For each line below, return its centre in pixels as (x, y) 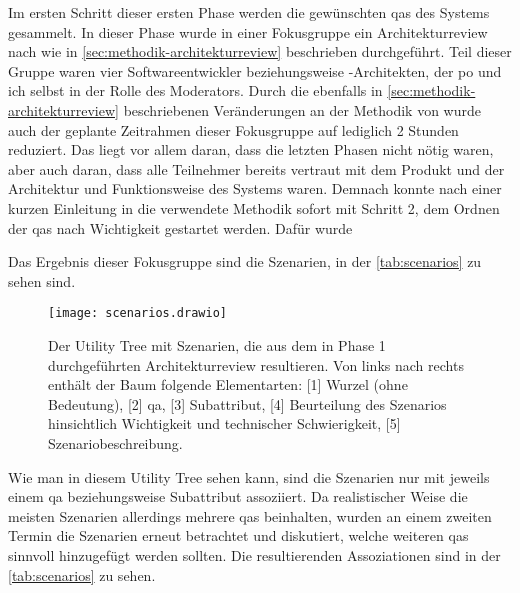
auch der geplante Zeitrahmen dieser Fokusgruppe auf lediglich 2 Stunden (233, 129)
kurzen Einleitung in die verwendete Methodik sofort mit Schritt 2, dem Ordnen (254, 207)
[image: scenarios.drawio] (137, 313)
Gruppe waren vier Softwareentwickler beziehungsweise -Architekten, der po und (255, 70)
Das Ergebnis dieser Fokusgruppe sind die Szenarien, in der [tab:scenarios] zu (245, 261)
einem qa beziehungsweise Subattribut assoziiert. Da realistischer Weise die (238, 496)
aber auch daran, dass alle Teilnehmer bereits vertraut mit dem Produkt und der (256, 168)
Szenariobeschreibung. (115, 442)
